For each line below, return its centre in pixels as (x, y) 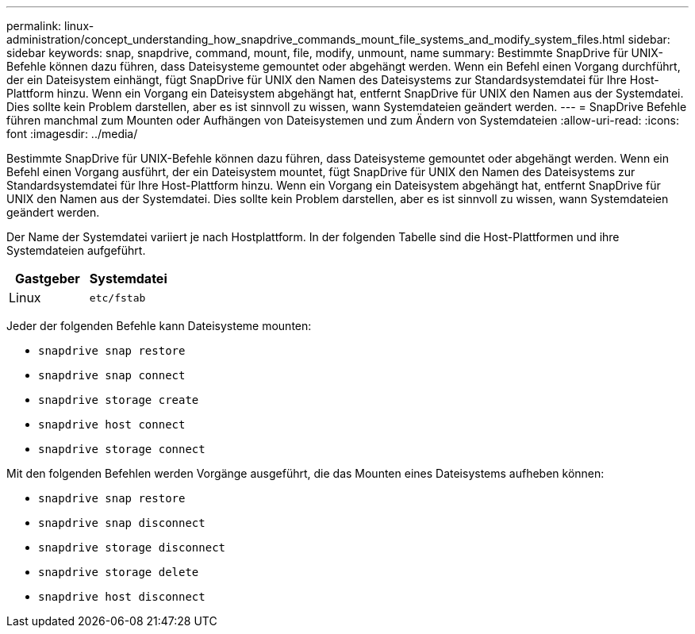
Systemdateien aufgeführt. (76, 250)
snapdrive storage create (119, 400)
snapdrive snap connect (112, 375)
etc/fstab (117, 298)
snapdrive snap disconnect (122, 523)
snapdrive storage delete (119, 572)
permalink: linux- (50, 26)
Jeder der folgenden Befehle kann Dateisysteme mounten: (159, 326)
